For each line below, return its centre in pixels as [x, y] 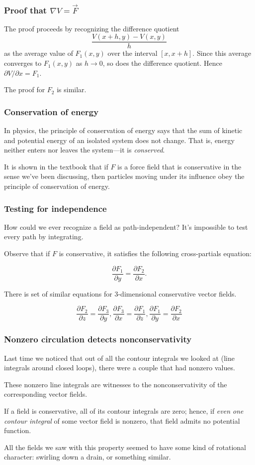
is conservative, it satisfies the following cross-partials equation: [155, 253]
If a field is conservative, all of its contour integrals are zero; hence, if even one [124, 410]
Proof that [26, 10]
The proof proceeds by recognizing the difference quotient [92, 28]
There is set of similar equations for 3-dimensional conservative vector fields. [120, 293]
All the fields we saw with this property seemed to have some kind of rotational [125, 447]
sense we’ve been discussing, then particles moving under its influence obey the [124, 176]
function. [18, 430]
